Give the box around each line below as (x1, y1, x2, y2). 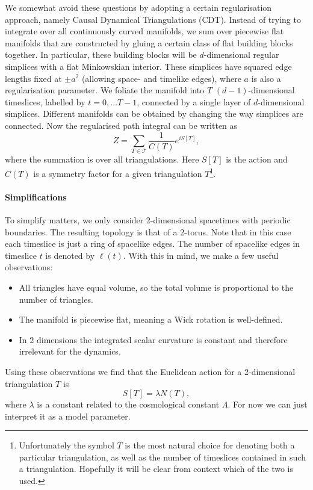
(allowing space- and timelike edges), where (81, 72, 241, 84)
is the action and (226, 153, 288, 166)
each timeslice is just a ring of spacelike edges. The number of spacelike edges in (5, 237, 300, 250)
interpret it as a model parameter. (5, 409, 131, 422)
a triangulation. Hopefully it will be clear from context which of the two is (19, 462, 294, 475)
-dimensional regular (203, 48, 279, 61)
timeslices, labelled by (5, 95, 85, 108)
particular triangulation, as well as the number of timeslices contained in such (19, 450, 306, 463)
